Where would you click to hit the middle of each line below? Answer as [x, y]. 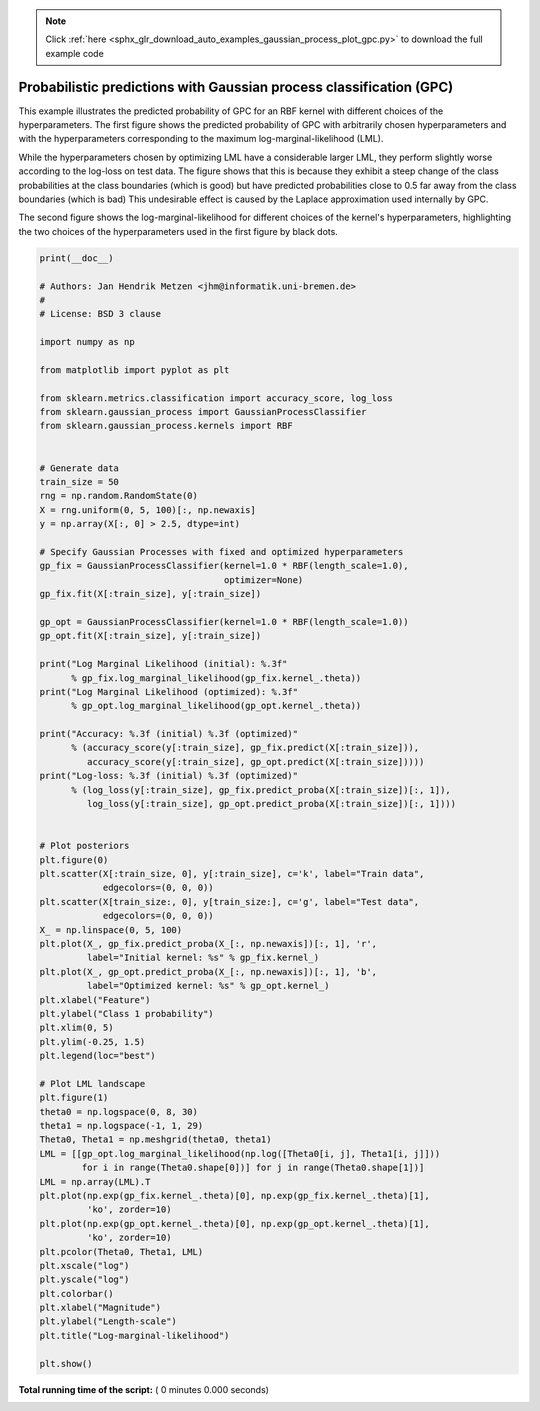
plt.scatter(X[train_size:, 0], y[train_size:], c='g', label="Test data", [229, 901]
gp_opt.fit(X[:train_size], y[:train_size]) [150, 636]
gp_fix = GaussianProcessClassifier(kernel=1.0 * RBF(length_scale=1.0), [224, 566]
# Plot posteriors [84, 846]
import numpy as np [87, 342]
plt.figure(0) [74, 859]
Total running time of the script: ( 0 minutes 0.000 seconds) [144, 1389]
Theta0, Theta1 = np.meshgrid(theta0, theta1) [155, 1139]
